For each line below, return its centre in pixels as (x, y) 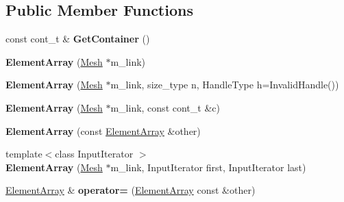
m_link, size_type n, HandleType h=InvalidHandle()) (225, 85)
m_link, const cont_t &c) (165, 107)
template (24, 154)
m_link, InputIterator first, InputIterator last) (208, 167)
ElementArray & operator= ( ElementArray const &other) (131, 190)
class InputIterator (94, 154)
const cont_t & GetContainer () (78, 39)
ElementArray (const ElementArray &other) (103, 130)
